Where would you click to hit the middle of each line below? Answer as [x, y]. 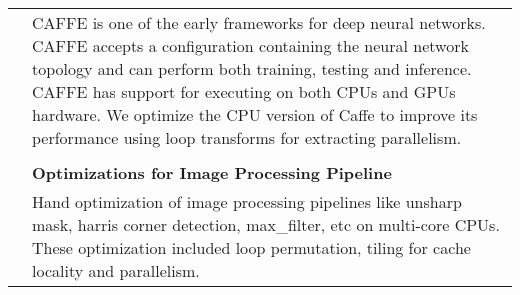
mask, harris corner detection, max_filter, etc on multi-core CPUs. [266, 224]
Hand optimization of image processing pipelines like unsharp [247, 201]
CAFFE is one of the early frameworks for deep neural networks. [259, 22]
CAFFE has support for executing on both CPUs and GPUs [244, 91]
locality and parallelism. [116, 270]
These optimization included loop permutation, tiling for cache [251, 247]
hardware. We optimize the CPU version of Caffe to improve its [255, 114]
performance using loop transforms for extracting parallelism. [247, 137]
